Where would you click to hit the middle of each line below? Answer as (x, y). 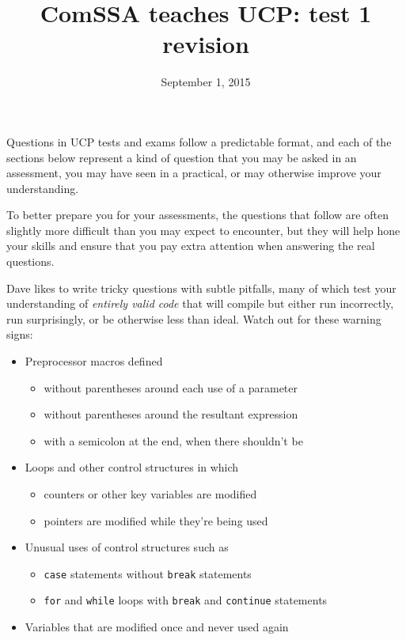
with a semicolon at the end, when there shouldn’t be (173, 440)
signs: (20, 334)
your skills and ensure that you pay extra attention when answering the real (191, 246)
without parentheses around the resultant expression (171, 414)
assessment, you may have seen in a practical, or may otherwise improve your (194, 173)
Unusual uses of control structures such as (127, 547)
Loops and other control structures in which (132, 467)
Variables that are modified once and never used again (157, 627)
